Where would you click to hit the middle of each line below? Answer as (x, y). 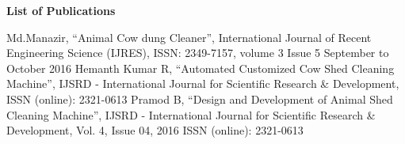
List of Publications (61, 10)
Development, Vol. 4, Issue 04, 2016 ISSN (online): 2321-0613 (155, 130)
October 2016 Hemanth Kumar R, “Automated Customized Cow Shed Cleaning (201, 68)
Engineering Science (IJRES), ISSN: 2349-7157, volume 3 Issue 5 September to (198, 53)
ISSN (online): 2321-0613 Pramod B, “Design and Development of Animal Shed (200, 99)
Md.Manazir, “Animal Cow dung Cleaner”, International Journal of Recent (189, 37)
